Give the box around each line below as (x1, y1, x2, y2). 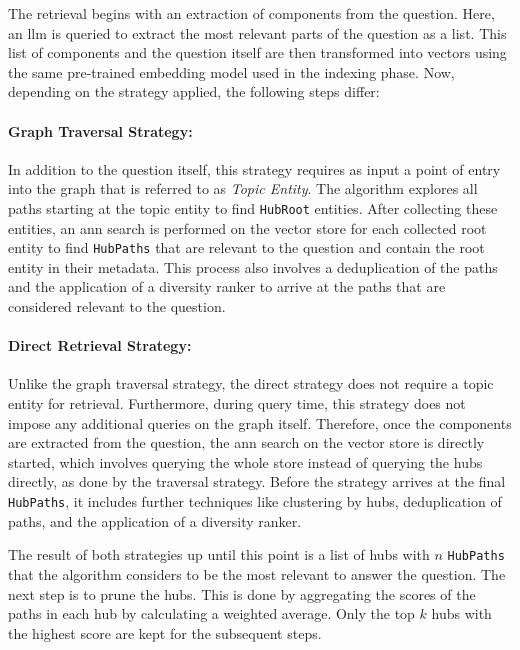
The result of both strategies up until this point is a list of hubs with (8, 544, 430, 565)
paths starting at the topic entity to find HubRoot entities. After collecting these (8, 197, 498, 218)
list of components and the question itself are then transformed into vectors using (8, 42, 507, 63)
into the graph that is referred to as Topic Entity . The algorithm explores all (8, 178, 478, 199)
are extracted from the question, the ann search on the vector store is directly (8, 432, 485, 453)
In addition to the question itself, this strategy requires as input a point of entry (8, 158, 501, 179)
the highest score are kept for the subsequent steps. (8, 622, 322, 643)
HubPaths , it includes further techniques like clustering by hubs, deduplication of (8, 491, 502, 511)
